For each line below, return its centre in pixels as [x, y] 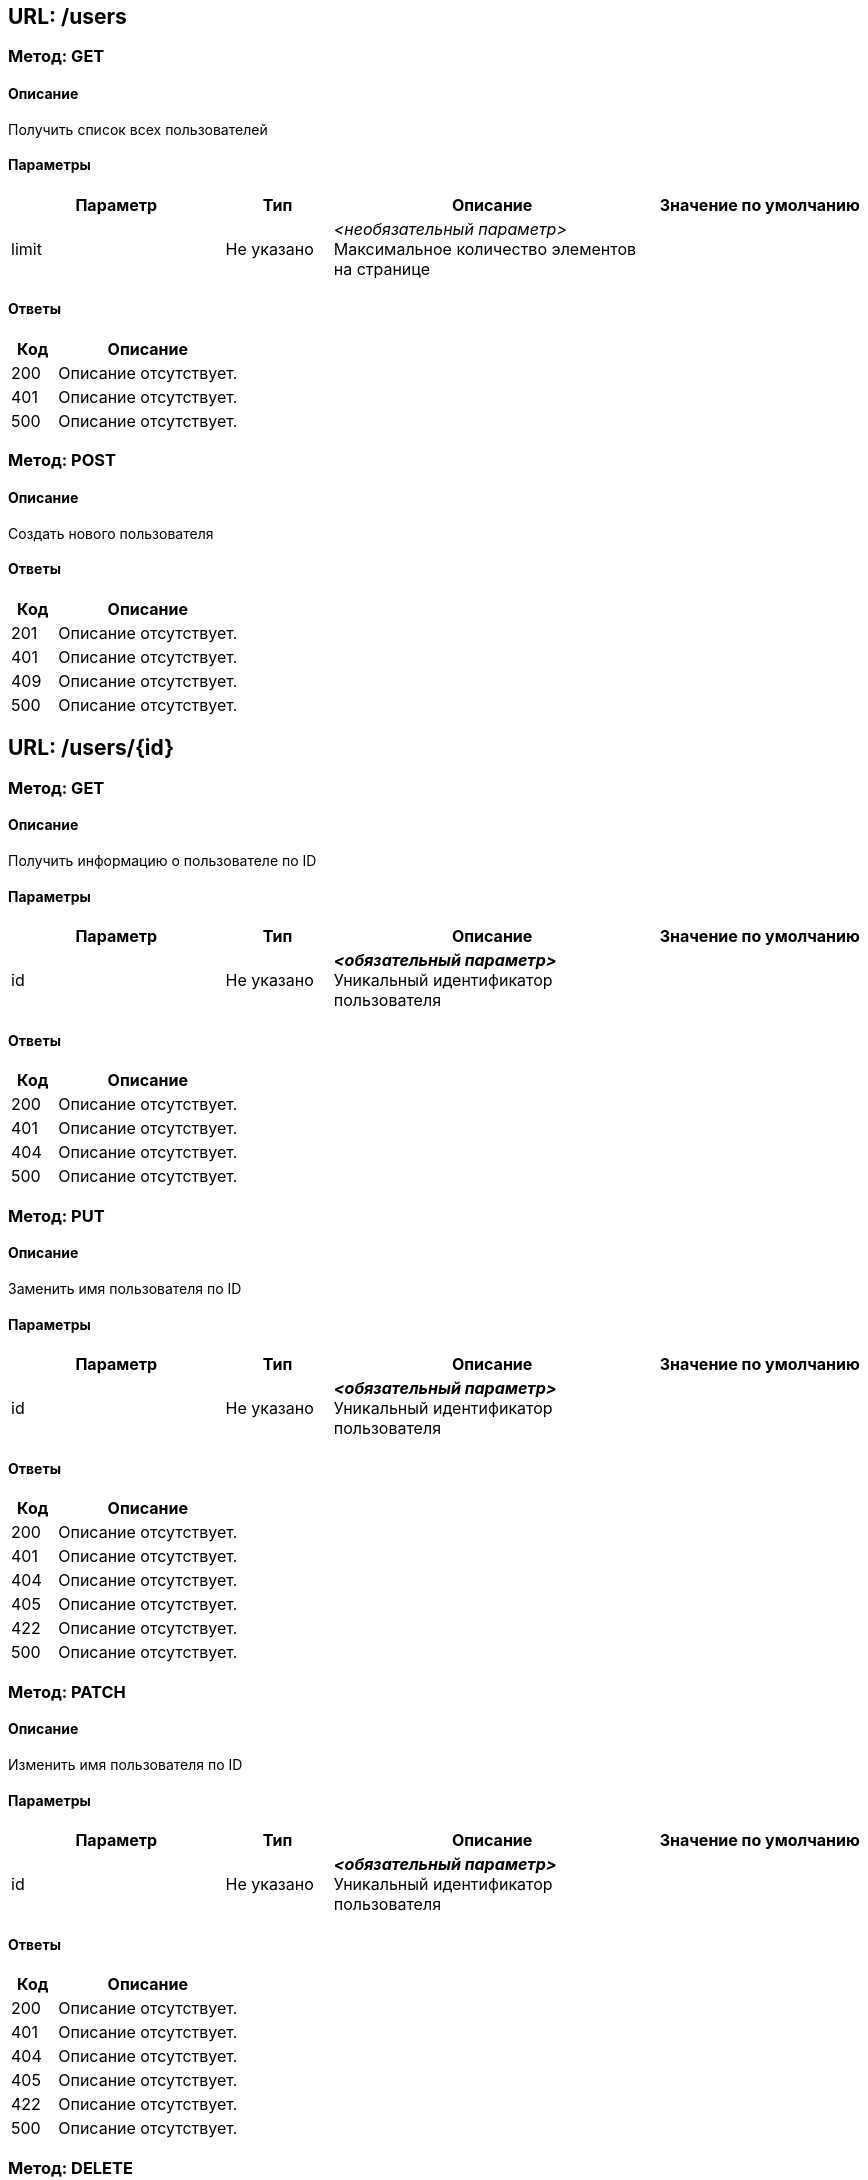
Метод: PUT [56, 1215]
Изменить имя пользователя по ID [125, 1765]
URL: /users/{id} [91, 748]
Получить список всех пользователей [138, 129]
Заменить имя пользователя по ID [125, 1288]
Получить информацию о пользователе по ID [162, 860]
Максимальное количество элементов [485, 248]
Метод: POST [62, 460]
